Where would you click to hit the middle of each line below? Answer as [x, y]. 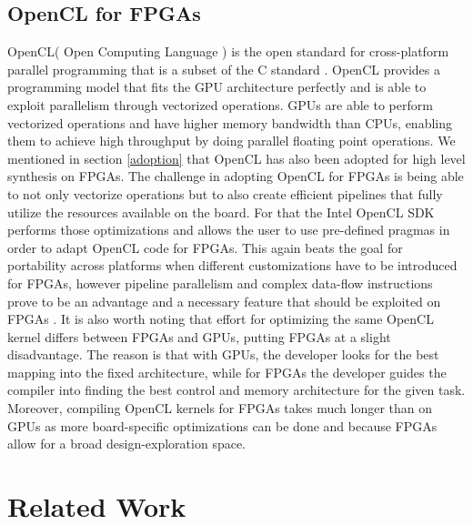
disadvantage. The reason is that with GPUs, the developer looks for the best [223, 354]
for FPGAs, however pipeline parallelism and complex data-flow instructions [220, 283]
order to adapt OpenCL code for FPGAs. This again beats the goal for [205, 247]
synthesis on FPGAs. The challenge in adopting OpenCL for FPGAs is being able [236, 176]
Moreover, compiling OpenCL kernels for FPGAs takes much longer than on [220, 408]
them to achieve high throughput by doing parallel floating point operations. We [231, 141]
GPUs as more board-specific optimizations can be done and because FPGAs [222, 425]
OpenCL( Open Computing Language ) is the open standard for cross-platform [228, 51]
